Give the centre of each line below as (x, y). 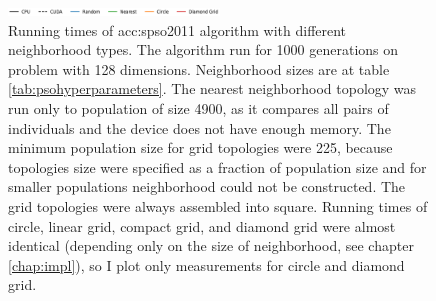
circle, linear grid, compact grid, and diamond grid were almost (202, 225)
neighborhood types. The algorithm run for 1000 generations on (203, 49)
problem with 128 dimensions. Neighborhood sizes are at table (199, 68)
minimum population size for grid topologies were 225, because (200, 147)
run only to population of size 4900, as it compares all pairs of (198, 107)
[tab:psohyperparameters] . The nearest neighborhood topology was (212, 88)
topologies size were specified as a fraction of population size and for (217, 166)
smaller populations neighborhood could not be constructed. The (207, 186)
